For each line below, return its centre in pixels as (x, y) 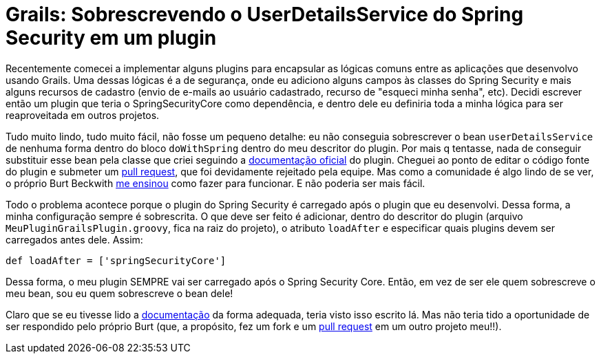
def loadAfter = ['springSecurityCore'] (116, 260)
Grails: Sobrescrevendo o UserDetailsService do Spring (265, 14)
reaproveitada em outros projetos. (83, 115)
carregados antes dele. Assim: (74, 239)
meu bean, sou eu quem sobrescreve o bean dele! (119, 293)
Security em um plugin (111, 38)
